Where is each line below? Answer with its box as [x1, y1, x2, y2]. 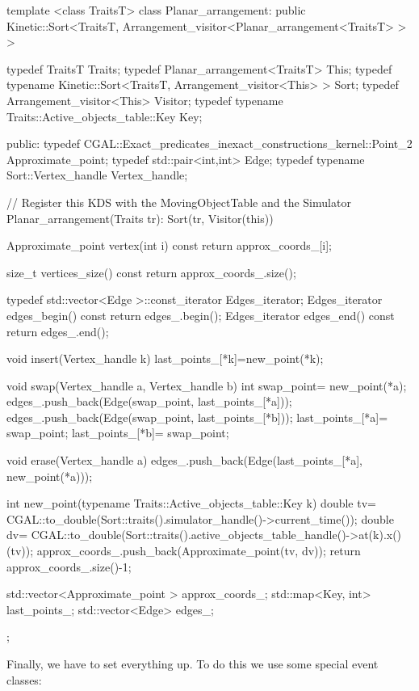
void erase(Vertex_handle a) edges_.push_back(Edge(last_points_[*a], [6, 452, 362, 469]
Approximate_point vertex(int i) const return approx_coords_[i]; [6, 237, 332, 254]
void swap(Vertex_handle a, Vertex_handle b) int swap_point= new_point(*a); [6, 377, 407, 394]
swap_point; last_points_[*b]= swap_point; [6, 424, 229, 441]
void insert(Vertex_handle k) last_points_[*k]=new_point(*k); [6, 350, 324, 367]
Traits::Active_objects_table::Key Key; [6, 107, 203, 124]
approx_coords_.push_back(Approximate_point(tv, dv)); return [36, 542, 361, 559]
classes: [6, 671, 42, 688]
